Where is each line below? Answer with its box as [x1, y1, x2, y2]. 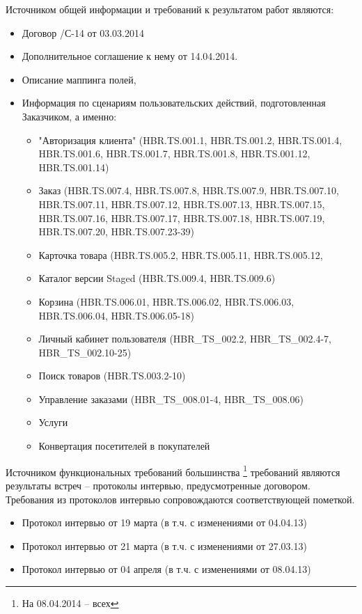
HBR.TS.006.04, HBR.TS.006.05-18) [38, 308, 194, 322]
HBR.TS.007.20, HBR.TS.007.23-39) [38, 224, 194, 239]
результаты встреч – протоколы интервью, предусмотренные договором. [6, 478, 310, 492]
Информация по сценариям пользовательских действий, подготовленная [22, 95, 326, 110]
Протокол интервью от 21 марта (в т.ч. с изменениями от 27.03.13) [22, 538, 307, 553]
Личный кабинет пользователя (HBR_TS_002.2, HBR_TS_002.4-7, [38, 331, 331, 346]
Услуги [38, 415, 68, 430]
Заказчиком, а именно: [22, 109, 117, 123]
